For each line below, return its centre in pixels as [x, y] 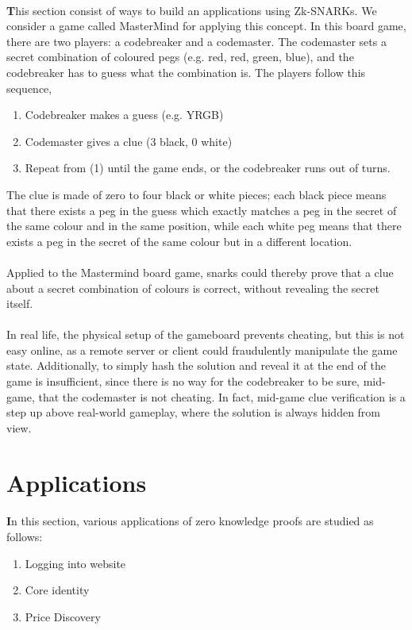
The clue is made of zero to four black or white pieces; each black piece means [196, 194]
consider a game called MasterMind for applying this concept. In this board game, [206, 26]
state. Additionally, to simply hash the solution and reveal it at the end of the [196, 365]
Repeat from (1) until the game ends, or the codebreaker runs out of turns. [208, 168]
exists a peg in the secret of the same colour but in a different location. [179, 241]
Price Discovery [63, 616]
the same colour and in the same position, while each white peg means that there [204, 226]
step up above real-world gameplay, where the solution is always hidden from [194, 412]
